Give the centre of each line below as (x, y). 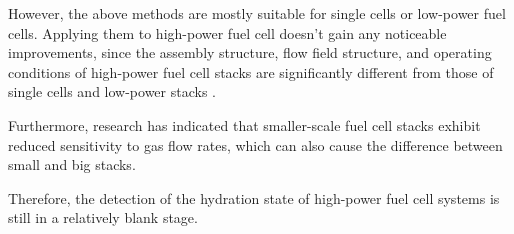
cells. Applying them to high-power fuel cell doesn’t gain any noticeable (227, 32)
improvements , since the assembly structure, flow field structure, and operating (250, 52)
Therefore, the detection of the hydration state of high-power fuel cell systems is (254, 197)
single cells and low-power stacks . (112, 91)
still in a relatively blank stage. (103, 217)
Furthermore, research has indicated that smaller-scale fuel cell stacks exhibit (244, 124)
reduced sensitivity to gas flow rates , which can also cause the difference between (255, 144)
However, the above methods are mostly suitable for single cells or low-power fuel (257, 13)
